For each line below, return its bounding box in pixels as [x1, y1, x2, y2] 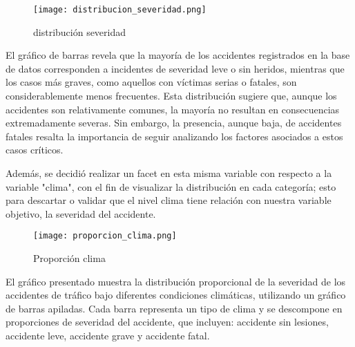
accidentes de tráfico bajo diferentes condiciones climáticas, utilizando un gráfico [6, 288, 346, 302]
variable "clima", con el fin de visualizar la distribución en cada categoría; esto [6, 179, 336, 194]
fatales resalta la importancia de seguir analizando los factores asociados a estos [6, 129, 343, 143]
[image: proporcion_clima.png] [33, 231, 177, 241]
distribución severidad [33, 24, 126, 39]
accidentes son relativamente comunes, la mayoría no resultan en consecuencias [6, 102, 340, 116]
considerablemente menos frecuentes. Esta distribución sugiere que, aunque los [6, 88, 337, 103]
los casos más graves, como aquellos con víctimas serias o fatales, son [6, 75, 297, 89]
